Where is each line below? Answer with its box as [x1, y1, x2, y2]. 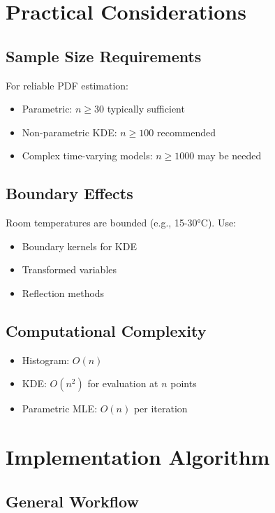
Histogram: [22, 352, 70, 367]
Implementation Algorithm [6, 442, 270, 471]
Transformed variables [22, 262, 117, 277]
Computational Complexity [6, 319, 207, 341]
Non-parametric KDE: [22, 124, 117, 139]
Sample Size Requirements [6, 45, 202, 66]
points [170, 376, 197, 391]
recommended [157, 124, 216, 139]
